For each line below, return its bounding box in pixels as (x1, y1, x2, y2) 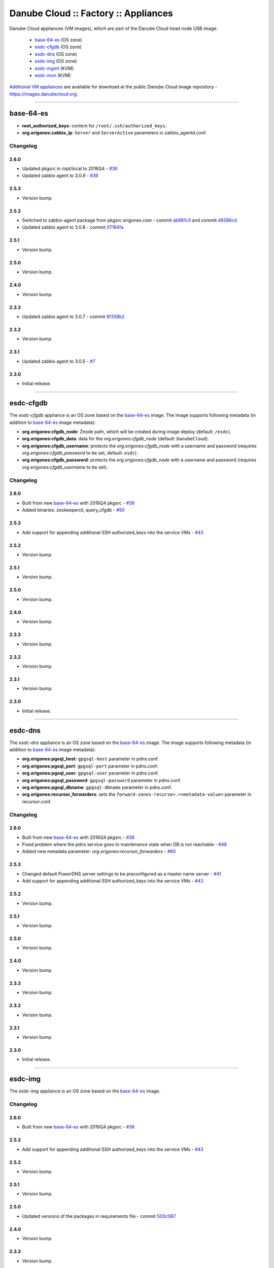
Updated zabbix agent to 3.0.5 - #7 (22, 358, 96, 364)
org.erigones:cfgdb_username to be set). (22, 464, 108, 470)
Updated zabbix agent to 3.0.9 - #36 (22, 172, 99, 179)
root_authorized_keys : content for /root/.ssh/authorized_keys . (22, 122, 167, 129)
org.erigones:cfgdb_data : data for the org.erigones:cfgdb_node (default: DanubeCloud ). (22, 436, 209, 442)
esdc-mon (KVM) (35, 72, 71, 78)
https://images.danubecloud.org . (9, 91, 78, 97)
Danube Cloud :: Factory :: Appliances (9, 8, 174, 19)
